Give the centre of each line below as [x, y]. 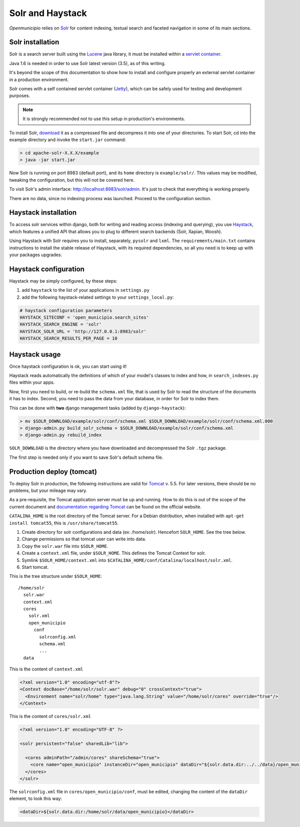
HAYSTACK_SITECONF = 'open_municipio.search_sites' [84, 317]
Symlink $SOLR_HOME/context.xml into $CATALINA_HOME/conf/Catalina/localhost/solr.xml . [127, 560]
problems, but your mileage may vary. [48, 491]
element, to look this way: [36, 798]
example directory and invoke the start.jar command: [67, 140]
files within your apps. [32, 382]
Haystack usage [35, 354]
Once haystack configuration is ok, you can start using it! [68, 366]
